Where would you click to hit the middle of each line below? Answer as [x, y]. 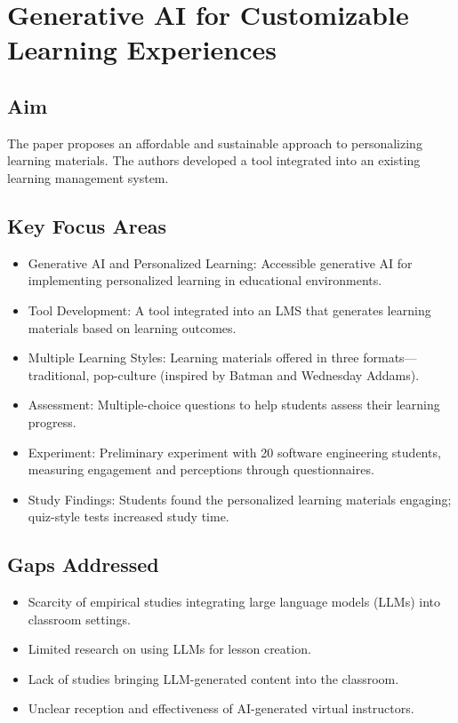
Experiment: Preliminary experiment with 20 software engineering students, [234, 452]
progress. [52, 421]
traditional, [59, 374]
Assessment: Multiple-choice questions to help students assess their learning [234, 405]
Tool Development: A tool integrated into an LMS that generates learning [229, 310]
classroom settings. [79, 619]
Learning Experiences [142, 49]
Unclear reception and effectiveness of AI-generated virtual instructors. [221, 708]
